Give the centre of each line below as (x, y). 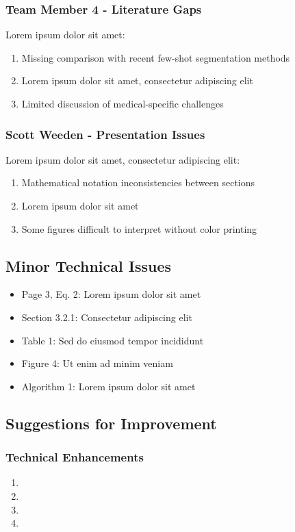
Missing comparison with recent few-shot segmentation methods (156, 57)
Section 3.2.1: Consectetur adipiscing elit (107, 317)
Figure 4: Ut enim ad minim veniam (97, 363)
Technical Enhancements (75, 457)
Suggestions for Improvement (111, 423)
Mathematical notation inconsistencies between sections (138, 182)
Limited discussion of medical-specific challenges (123, 103)
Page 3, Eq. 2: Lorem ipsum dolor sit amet (111, 294)
